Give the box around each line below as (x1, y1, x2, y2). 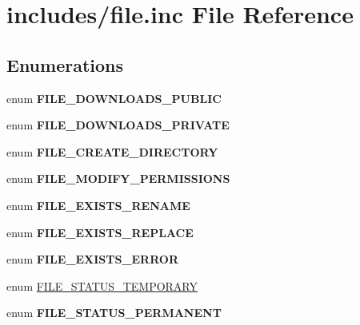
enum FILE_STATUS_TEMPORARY (6, 277, 198, 294)
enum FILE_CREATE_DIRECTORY (6, 143, 218, 160)
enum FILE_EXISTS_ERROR (6, 251, 178, 268)
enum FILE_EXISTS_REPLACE (6, 224, 194, 240)
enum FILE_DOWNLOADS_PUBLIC (6, 89, 222, 106)
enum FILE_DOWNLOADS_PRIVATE (6, 117, 230, 133)
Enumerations (6, 52, 124, 77)
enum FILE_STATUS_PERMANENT (6, 304, 222, 321)
